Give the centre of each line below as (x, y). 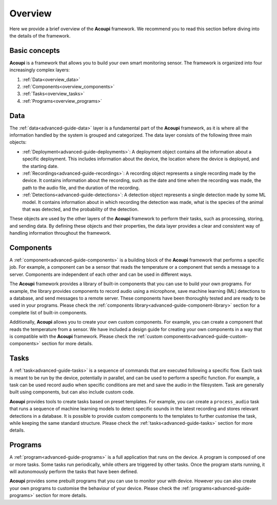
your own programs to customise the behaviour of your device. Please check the (95, 488)
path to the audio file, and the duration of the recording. (81, 188)
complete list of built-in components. (48, 312)
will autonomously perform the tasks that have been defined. (74, 472)
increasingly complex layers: (40, 70)
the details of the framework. (40, 35)
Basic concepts (35, 51)
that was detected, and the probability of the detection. (81, 209)
